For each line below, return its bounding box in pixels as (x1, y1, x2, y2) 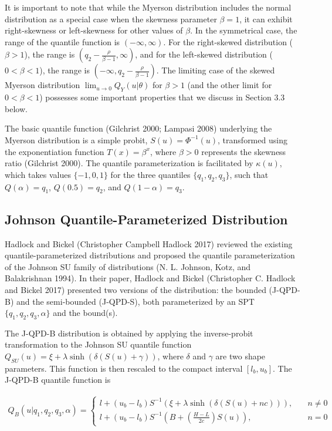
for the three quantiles (110, 168, 191, 180)
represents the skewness (201, 145, 286, 157)
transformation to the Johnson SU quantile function (5, 338, 192, 351)
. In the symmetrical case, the (190, 24, 297, 36)
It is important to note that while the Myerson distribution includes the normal (5, 1, 292, 13)
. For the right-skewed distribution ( (163, 35, 293, 48)
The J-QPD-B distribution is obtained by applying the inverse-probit (5, 326, 253, 339)
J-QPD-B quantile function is (5, 373, 111, 386)
